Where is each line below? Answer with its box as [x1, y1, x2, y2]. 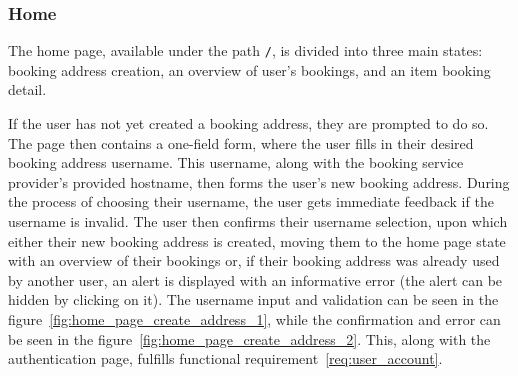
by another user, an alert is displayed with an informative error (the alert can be [8, 269, 503, 290]
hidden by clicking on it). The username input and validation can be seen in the [8, 289, 499, 310]
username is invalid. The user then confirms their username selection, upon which [8, 211, 508, 232]
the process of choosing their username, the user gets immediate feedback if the [8, 191, 494, 212]
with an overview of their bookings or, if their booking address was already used [8, 250, 500, 271]
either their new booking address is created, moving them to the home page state [8, 230, 506, 251]
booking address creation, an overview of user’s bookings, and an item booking [8, 59, 491, 80]
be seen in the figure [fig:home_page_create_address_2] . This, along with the [8, 328, 491, 349]
